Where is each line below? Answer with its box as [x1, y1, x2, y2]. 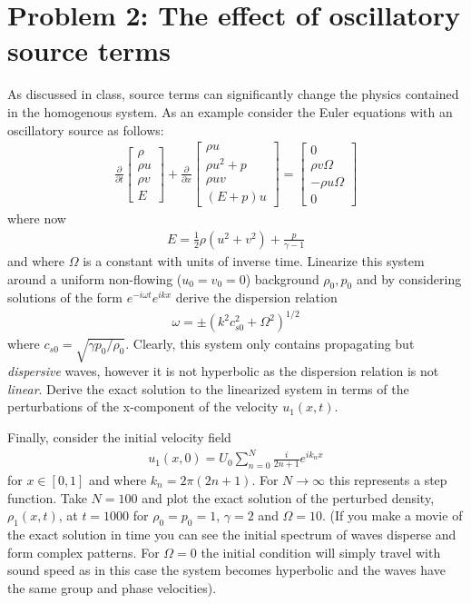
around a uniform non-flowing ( [7, 269, 182, 288]
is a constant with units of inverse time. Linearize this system [83, 251, 425, 270]
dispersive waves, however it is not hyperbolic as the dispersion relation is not [7, 361, 439, 381]
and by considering [356, 269, 462, 288]
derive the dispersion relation [175, 288, 338, 307]
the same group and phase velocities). [7, 578, 217, 597]
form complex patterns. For [7, 542, 160, 561]
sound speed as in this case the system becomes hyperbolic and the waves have [7, 560, 446, 579]
